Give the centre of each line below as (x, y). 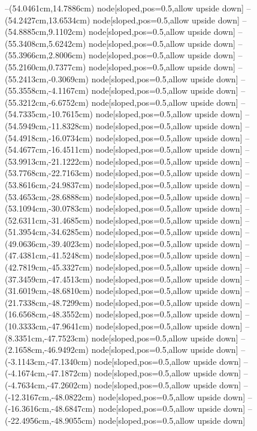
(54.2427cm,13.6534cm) (48, 20)
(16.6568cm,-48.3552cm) (49, 314)
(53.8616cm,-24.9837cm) (49, 184)
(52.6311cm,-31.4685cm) (49, 220)
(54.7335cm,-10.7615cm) (49, 114)
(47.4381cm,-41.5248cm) (49, 255)
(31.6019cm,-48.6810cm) (49, 291)
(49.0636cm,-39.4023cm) (49, 243)
